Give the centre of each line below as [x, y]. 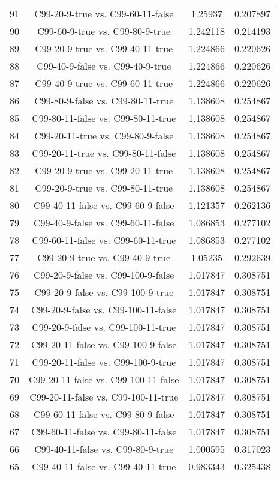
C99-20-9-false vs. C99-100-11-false [104, 310]
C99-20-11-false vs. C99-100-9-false [104, 344]
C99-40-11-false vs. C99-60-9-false [104, 205]
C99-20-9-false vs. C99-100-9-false [104, 275]
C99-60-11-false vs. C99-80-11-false [104, 431]
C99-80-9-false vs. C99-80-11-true [104, 101]
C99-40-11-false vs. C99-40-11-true [104, 466]
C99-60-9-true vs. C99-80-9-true [104, 31]
